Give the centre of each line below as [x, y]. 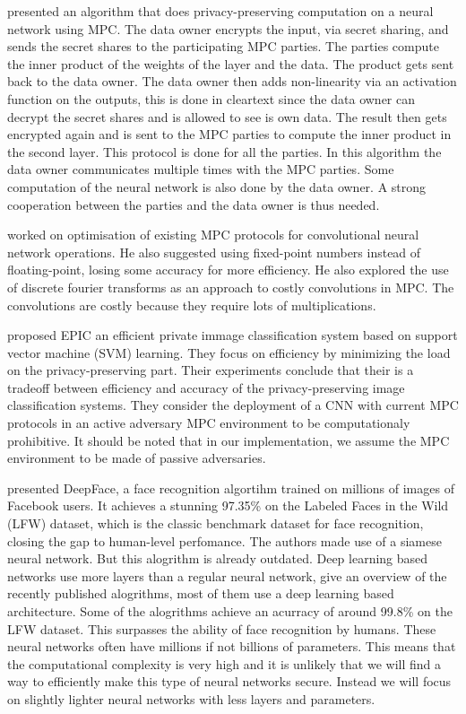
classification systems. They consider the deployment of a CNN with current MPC [233, 405]
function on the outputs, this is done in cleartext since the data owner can [211, 98]
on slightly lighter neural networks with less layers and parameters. [191, 698]
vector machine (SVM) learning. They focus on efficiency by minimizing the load [229, 352]
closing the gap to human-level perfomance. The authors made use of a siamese [224, 540]
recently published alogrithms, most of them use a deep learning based [201, 593]
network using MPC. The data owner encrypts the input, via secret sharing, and [228, 28]
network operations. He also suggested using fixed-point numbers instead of [214, 252]
